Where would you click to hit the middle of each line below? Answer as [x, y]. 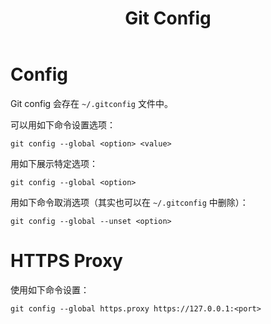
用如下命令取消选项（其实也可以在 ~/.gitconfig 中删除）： [129, 202]
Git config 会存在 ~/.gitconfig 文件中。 [91, 103]
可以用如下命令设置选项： [63, 124]
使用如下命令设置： [50, 289]
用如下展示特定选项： [54, 163]
